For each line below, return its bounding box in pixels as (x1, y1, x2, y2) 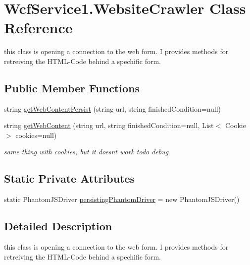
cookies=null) (15, 130, 57, 140)
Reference (4, 17, 73, 38)
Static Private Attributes (4, 171, 135, 186)
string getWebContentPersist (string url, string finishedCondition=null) (4, 103, 221, 114)
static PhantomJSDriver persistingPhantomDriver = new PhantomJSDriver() (4, 194, 240, 204)
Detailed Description (4, 218, 112, 234)
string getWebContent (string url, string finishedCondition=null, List (4, 120, 214, 131)
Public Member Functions (4, 80, 140, 95)
